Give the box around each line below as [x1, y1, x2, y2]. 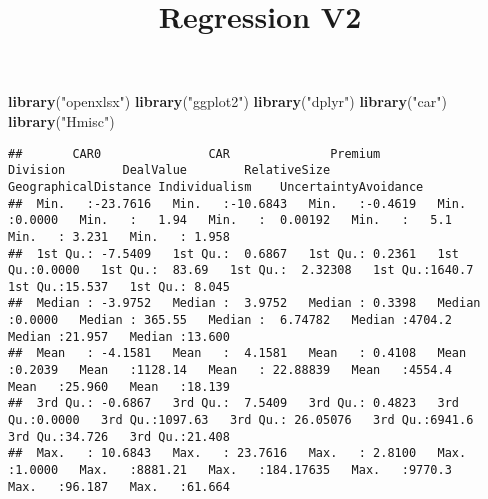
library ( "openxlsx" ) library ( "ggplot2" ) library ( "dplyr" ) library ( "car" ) [8, 91, 447, 112]
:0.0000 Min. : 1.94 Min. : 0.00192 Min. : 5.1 [8, 213, 452, 228]
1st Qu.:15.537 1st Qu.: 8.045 [8, 279, 230, 294]
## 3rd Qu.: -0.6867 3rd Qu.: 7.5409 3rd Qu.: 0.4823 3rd [8, 396, 460, 411]
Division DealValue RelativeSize [8, 163, 331, 178]
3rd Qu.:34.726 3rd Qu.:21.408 [8, 429, 230, 444]
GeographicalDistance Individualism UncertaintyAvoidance [8, 179, 424, 194]
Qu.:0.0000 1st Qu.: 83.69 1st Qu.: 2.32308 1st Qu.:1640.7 [8, 263, 474, 278]
